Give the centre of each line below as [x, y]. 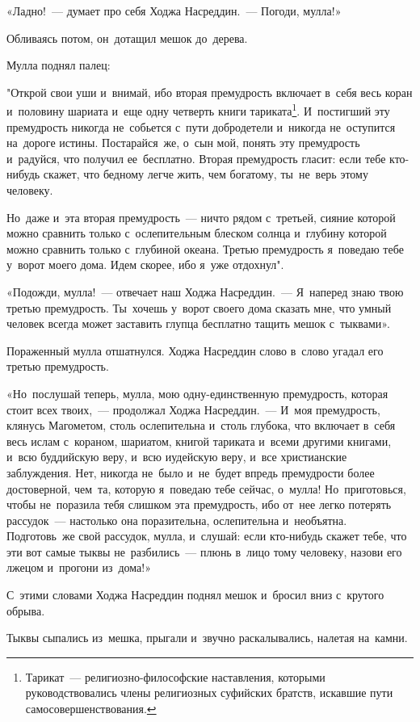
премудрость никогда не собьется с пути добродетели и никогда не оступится [201, 126]
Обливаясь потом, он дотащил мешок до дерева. [127, 38]
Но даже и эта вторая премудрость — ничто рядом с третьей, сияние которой [201, 217]
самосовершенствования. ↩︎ [91, 709]
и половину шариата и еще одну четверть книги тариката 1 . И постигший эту [198, 110]
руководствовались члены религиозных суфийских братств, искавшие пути [209, 693]
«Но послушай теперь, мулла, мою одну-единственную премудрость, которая [197, 393]
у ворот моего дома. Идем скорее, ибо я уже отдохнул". [145, 264]
